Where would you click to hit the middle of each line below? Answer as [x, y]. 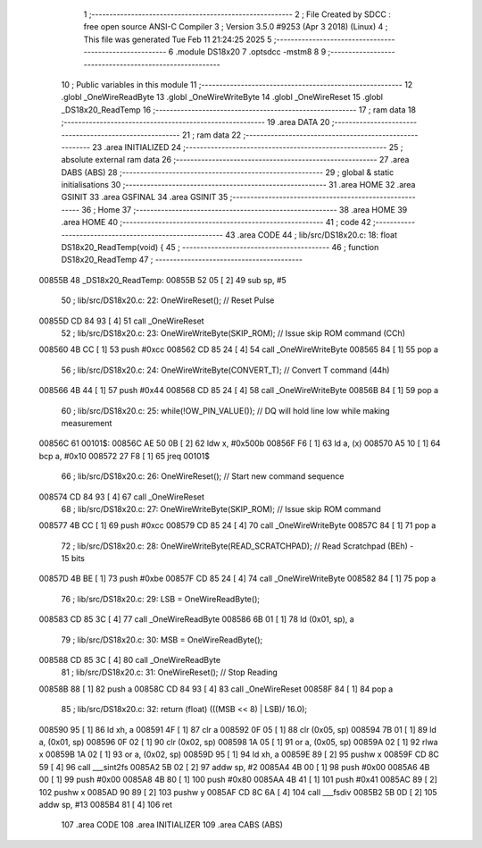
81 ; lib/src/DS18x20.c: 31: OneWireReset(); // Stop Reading [170, 672]
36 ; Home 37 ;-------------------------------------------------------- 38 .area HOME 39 [245, 209]
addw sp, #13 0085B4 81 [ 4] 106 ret [106, 804]
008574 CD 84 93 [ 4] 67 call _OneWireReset [122, 497]
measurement [87, 423]
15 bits [73, 558]
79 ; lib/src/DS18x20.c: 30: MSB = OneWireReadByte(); [162, 640]
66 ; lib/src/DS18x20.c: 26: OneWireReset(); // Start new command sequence [203, 476]
